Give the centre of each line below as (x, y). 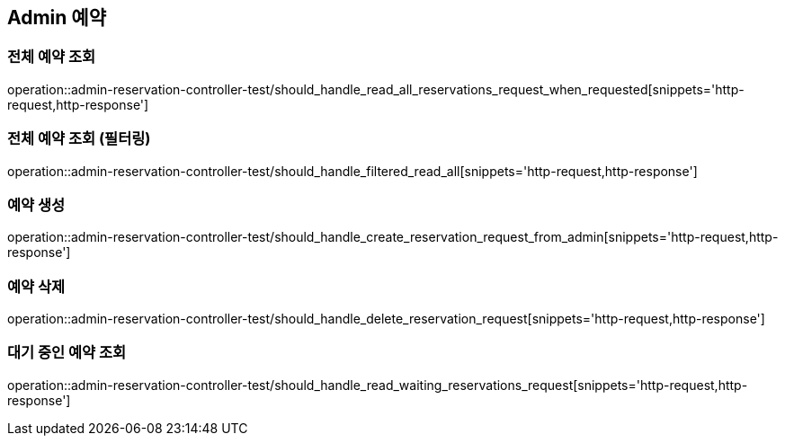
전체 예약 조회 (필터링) (79, 139)
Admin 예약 (57, 18)
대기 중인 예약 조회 (67, 353)
